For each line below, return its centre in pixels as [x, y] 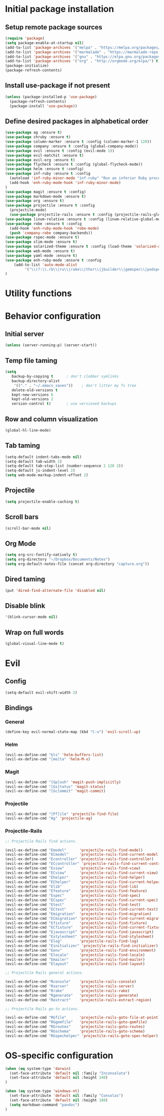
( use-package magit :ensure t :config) [46, 192]
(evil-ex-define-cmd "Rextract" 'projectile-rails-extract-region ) [78, 1000]
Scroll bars [22, 517]
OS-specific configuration [59, 1055]
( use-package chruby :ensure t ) [38, 137]
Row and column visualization [51, 419]
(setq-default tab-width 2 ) [34, 461]
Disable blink [25, 606]
